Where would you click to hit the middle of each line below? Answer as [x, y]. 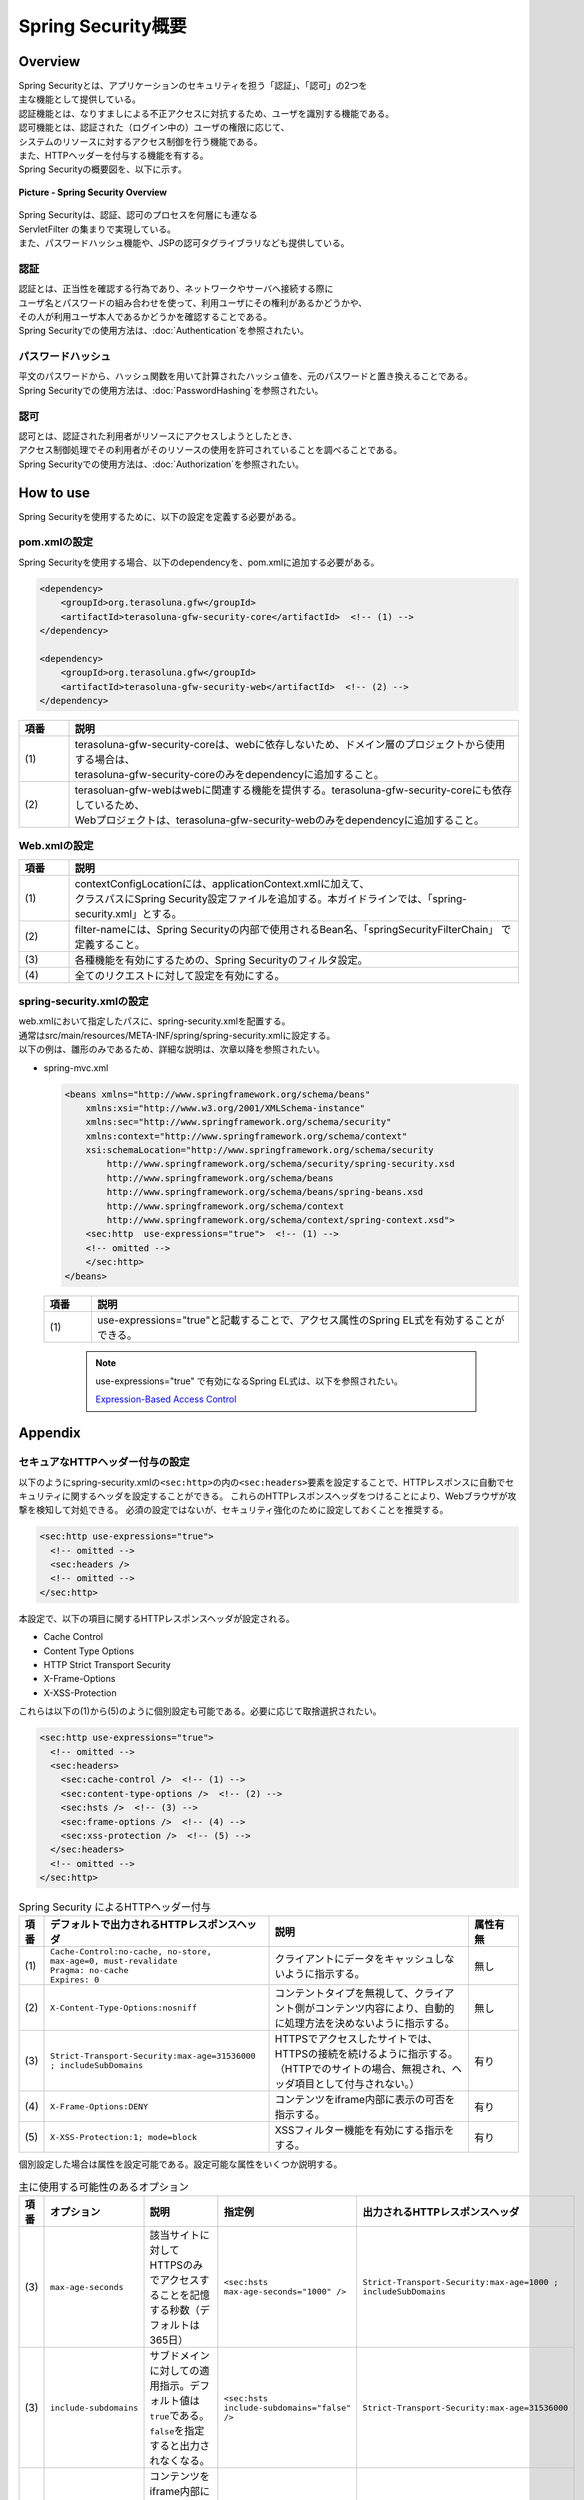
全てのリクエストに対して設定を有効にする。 [179, 975]
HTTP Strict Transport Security [107, 1665]
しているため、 [109, 805]
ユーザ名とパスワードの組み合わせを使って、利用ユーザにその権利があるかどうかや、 [193, 302]
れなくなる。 [179, 2461]
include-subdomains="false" [287, 2407]
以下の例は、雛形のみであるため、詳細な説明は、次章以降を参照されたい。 [171, 1049]
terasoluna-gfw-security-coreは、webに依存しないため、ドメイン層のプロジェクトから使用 [290, 744]
